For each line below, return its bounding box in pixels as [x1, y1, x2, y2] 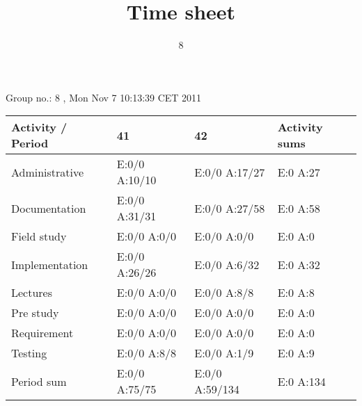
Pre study [11, 304, 59, 321]
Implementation [11, 256, 88, 273]
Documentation [11, 200, 86, 216]
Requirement [11, 325, 74, 341]
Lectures [11, 284, 53, 301]
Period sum [11, 373, 67, 389]
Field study [11, 228, 67, 245]
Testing [11, 345, 47, 362]
